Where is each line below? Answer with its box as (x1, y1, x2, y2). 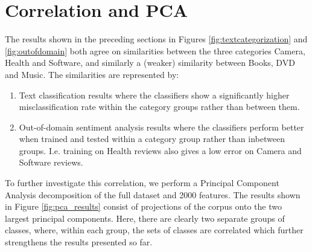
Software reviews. (19, 156, 83, 169)
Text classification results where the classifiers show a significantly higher (19, 88, 290, 101)
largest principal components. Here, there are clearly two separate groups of (5, 212, 285, 224)
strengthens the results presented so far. (5, 236, 153, 248)
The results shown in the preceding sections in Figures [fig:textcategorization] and (5, 33, 308, 45)
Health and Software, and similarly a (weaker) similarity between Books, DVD (5, 56, 295, 69)
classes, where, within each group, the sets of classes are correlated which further (5, 224, 304, 236)
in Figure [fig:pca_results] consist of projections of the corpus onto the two (5, 200, 282, 213)
